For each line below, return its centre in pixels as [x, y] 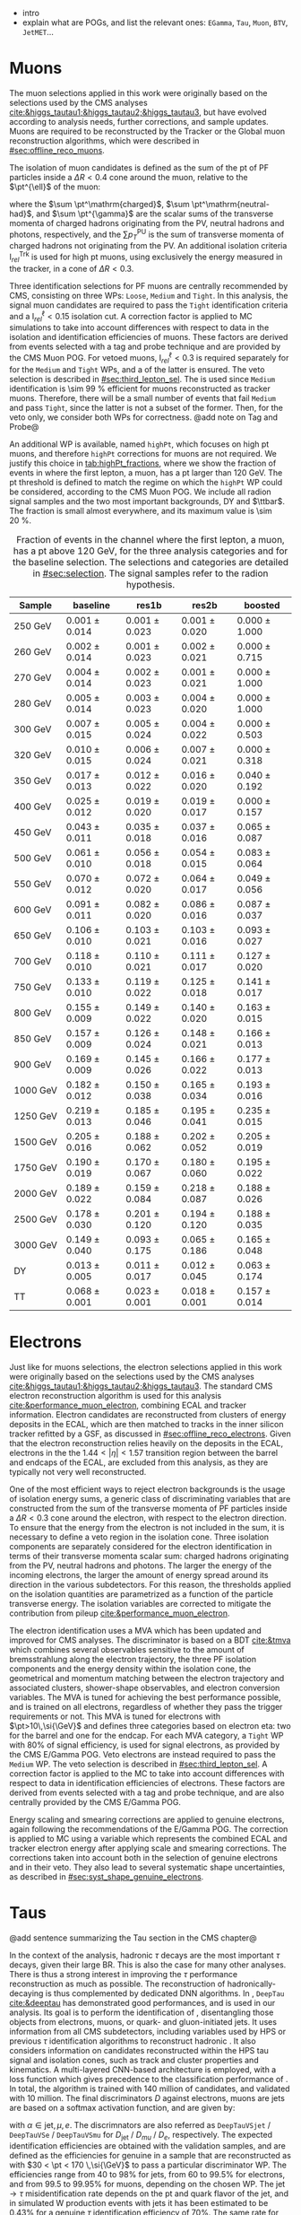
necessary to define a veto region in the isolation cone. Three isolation [139, 1537]
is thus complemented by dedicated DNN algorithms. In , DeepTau [165, 1993]
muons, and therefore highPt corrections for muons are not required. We [143, 453]
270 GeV [33, 677]
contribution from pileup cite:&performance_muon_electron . [120, 1613]
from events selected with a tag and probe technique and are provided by [145, 347]
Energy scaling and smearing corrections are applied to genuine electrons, [147, 1819]
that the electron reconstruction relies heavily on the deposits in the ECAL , [146, 1443]
